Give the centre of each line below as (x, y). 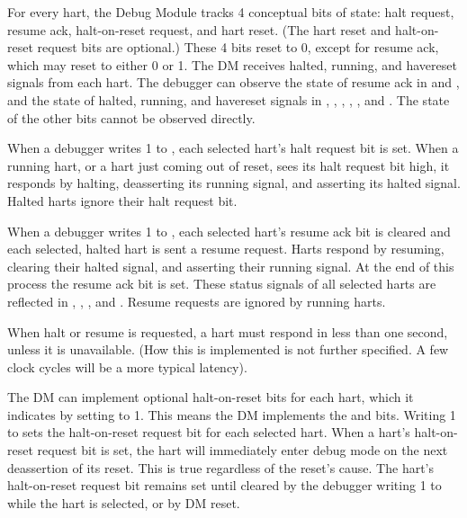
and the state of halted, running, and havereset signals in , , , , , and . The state (229, 99)
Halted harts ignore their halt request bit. (122, 200)
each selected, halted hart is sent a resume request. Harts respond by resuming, (226, 249)
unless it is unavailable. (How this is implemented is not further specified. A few (228, 349)
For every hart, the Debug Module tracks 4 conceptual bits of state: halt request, (231, 12)
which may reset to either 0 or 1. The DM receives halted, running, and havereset (232, 64)
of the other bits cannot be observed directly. (131, 117)
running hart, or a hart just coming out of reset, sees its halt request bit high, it (229, 165)
